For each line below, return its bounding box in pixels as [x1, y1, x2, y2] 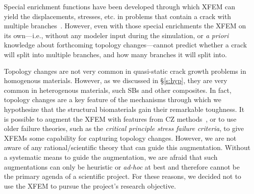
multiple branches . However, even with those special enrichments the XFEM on [4, 21, 246, 31]
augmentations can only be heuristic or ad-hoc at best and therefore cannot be [4, 161, 240, 172]
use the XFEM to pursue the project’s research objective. [4, 180, 176, 191]
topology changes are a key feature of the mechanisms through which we [4, 94, 222, 105]
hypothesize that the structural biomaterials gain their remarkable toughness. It [4, 104, 245, 114]
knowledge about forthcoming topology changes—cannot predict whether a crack [4, 40, 247, 50]
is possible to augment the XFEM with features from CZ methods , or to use [4, 113, 236, 124]
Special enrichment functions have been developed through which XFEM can [4, 1, 235, 11]
